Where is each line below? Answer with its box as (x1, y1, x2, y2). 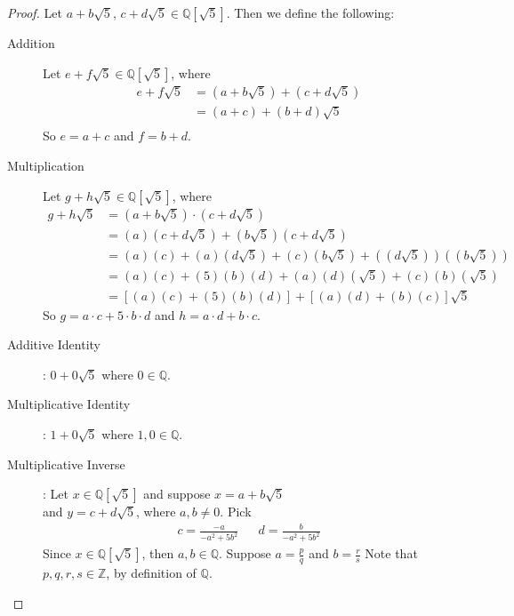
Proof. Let (7, 4, 62, 21)
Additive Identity (7, 335, 101, 354)
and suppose (143, 484, 211, 503)
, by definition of (106, 564, 197, 581)
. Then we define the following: (226, 4, 395, 21)
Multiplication (7, 156, 84, 175)
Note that (365, 544, 418, 563)
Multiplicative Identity (7, 395, 131, 413)
